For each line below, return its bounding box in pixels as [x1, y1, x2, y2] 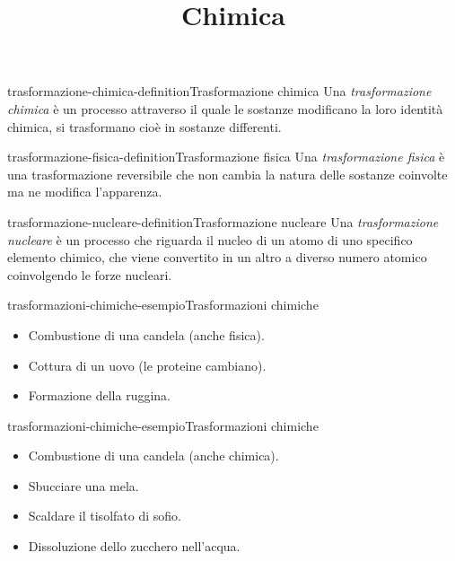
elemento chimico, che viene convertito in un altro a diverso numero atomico [7, 248, 427, 267]
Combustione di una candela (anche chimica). [28, 446, 279, 465]
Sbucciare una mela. [28, 476, 139, 495]
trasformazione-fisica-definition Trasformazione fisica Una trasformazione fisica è [7, 147, 445, 166]
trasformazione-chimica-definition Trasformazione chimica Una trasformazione [7, 82, 432, 101]
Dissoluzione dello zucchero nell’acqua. [28, 537, 241, 556]
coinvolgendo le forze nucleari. [7, 265, 172, 284]
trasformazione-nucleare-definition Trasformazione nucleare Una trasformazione [7, 212, 439, 231]
